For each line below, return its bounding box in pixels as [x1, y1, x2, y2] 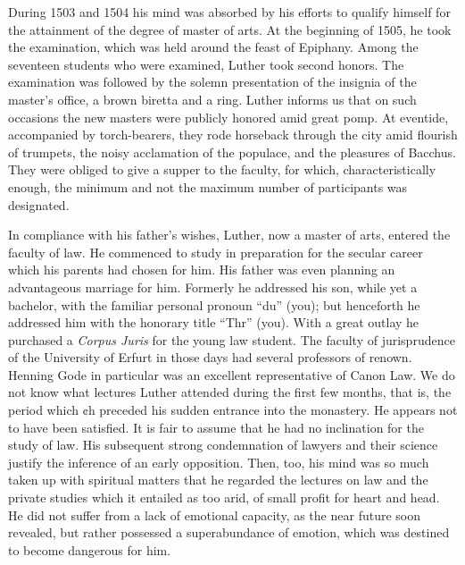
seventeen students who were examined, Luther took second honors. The [8, 55, 404, 73]
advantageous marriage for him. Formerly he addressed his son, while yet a [8, 277, 418, 296]
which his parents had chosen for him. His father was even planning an [8, 260, 395, 279]
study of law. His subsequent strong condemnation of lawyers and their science [8, 435, 438, 454]
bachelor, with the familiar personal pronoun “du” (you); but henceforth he [8, 295, 420, 314]
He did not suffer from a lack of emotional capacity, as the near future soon [8, 505, 420, 524]
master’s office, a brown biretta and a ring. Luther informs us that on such [8, 89, 417, 108]
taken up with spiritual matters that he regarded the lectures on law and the [8, 470, 428, 489]
